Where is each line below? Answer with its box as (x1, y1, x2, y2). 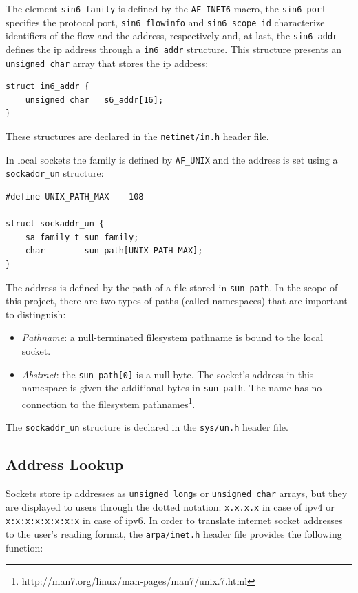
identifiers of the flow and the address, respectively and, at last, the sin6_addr (6, 28, 338, 43)
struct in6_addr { (6, 81, 89, 92)
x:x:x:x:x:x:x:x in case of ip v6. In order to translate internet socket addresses (6, 513, 343, 527)
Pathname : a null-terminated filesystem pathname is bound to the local (21, 330, 324, 344)
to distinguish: (6, 307, 66, 321)
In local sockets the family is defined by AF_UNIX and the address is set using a (6, 152, 338, 166)
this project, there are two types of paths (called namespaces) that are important (6, 293, 348, 308)
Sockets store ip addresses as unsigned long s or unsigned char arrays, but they (6, 486, 348, 500)
